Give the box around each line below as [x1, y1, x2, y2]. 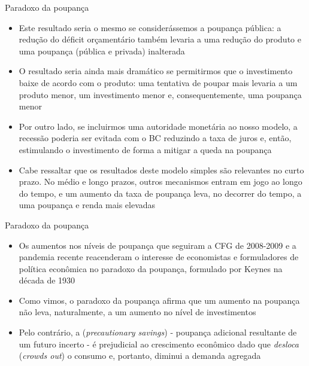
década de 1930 [19, 274, 75, 286]
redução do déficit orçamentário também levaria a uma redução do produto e [19, 33, 301, 45]
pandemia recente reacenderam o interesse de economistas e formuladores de [19, 251, 299, 263]
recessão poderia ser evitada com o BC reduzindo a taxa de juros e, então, [19, 132, 292, 144]
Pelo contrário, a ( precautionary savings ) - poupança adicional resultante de [19, 326, 297, 338]
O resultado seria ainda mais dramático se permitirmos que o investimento [19, 65, 293, 77]
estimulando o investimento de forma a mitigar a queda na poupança [19, 143, 272, 155]
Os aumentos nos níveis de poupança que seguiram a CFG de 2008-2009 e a [19, 239, 296, 251]
